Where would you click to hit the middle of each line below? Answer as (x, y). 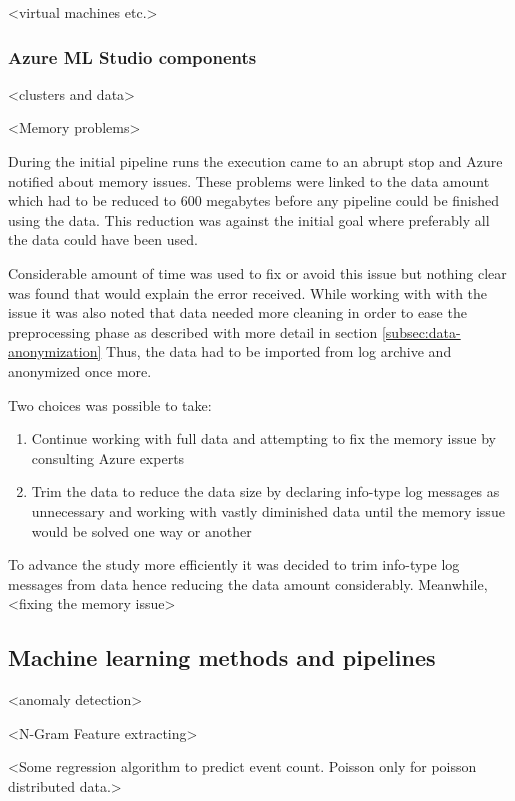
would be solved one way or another (141, 530)
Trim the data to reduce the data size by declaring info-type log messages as (265, 491)
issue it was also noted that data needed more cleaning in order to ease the (237, 312)
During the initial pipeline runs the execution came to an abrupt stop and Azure (255, 161)
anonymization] (55, 351)
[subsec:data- (421, 331)
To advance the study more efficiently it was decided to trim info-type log (234, 564)
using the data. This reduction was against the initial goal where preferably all (249, 219)
